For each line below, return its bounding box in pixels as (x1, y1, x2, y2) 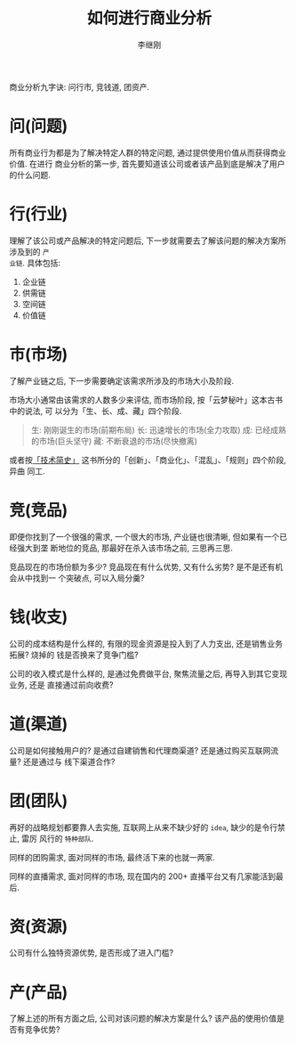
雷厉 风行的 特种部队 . (20, 833, 94, 843)
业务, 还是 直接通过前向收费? (9, 679, 114, 690)
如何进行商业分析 (86, 8, 212, 29)
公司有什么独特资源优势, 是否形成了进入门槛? (9, 948, 174, 958)
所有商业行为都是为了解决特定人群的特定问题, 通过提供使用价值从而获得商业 (9, 147, 286, 158)
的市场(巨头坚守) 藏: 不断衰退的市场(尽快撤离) (30, 436, 198, 446)
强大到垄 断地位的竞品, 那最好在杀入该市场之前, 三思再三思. (16, 542, 233, 553)
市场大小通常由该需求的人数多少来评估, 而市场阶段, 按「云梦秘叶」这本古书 (9, 394, 283, 405)
